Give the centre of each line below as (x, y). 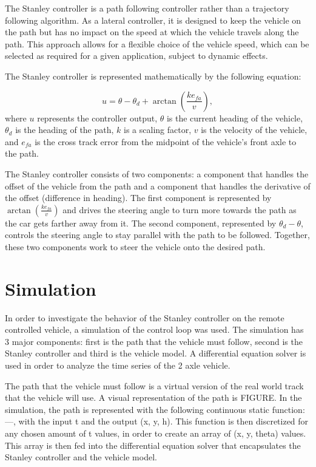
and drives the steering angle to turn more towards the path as (180, 209)
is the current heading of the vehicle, (235, 118)
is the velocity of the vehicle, (254, 130)
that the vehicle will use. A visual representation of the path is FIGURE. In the (153, 397)
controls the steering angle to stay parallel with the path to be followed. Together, (157, 235)
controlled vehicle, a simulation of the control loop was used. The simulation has (154, 329)
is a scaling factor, (158, 130)
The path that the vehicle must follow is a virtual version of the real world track (154, 385)
